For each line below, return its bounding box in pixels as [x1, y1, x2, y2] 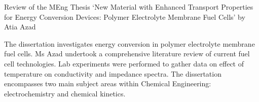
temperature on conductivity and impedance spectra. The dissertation [4, 68, 221, 79]
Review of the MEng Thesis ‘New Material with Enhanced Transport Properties [4, 2, 253, 12]
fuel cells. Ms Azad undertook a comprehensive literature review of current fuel [4, 48, 250, 59]
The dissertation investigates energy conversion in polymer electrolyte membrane [4, 38, 255, 49]
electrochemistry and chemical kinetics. [4, 88, 126, 98]
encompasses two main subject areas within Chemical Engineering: [4, 78, 211, 89]
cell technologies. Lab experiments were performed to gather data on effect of [4, 58, 244, 69]
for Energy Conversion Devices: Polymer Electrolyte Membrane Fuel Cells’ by [4, 11, 245, 22]
